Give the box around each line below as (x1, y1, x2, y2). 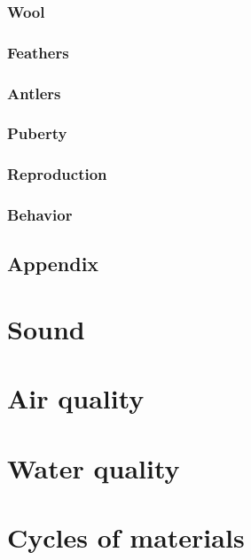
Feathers (7, 41, 69, 63)
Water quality (7, 449, 180, 486)
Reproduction (7, 163, 107, 185)
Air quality (7, 380, 145, 416)
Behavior (7, 204, 73, 226)
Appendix (7, 250, 99, 277)
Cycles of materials (7, 519, 245, 556)
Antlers (7, 82, 61, 104)
